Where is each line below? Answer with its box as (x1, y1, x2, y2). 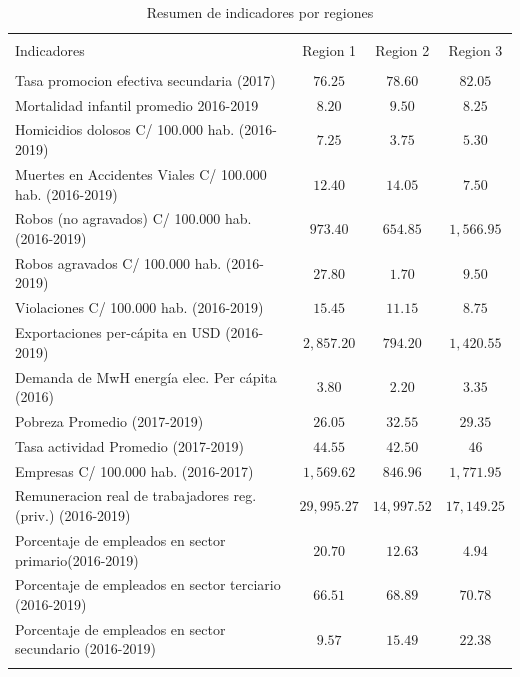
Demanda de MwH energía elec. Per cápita (15, 366, 277, 387)
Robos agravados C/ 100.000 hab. (15, 252, 222, 273)
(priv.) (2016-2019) (15, 505, 131, 526)
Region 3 (448, 39, 503, 60)
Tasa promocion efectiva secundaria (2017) (15, 69, 276, 90)
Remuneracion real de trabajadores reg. (15, 485, 257, 506)
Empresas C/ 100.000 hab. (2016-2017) (15, 460, 254, 481)
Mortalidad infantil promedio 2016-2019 (15, 94, 259, 115)
